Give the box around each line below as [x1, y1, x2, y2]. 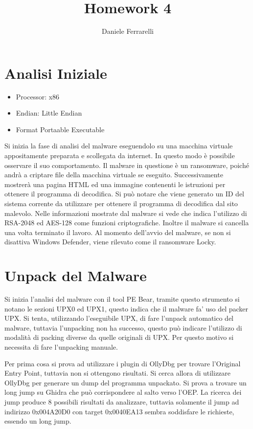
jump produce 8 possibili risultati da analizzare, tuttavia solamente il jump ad [4, 397, 239, 407]
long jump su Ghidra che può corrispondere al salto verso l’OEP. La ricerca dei [4, 387, 242, 397]
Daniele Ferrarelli [102, 26, 154, 36]
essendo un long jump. [4, 416, 71, 426]
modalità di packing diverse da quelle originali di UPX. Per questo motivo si [4, 332, 234, 342]
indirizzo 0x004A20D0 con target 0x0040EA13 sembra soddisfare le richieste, [4, 406, 234, 416]
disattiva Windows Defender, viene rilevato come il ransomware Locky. [4, 237, 216, 247]
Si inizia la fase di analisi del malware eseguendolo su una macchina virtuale [4, 141, 233, 151]
